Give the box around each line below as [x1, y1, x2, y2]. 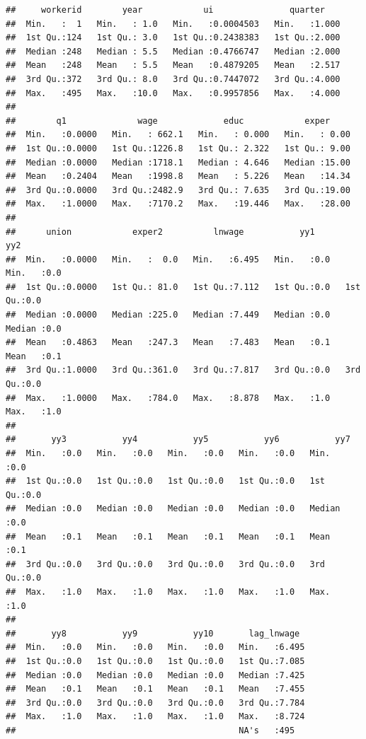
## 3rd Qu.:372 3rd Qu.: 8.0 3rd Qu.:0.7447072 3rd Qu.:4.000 [6, 74, 341, 84]
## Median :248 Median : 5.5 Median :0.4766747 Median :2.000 [6, 46, 341, 57]
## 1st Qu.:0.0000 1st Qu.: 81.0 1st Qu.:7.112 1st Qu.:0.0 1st [6, 281, 361, 292]
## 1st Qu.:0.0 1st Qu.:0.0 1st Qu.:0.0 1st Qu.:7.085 [6, 656, 305, 666]
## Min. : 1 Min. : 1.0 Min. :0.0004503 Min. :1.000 [6, 18, 341, 29]
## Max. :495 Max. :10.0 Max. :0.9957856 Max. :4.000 [6, 88, 341, 98]
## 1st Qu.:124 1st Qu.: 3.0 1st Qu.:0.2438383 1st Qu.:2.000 [6, 33, 341, 43]
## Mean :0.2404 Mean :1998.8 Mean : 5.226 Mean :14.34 [6, 171, 350, 182]
